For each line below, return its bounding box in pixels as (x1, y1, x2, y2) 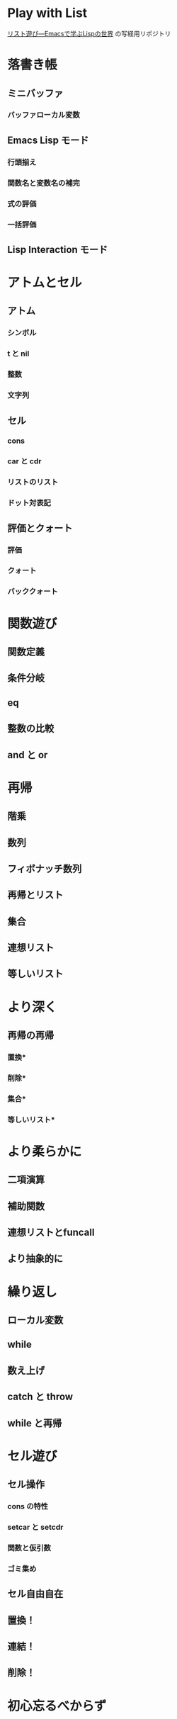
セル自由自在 (7, 1588, 64, 1600)
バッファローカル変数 (7, 110, 80, 120)
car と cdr (7, 456, 42, 466)
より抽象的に (7, 1253, 64, 1265)
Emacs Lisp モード (7, 134, 89, 146)
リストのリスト (7, 477, 59, 487)
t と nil (7, 349, 30, 359)
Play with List (7, 5, 88, 21)
